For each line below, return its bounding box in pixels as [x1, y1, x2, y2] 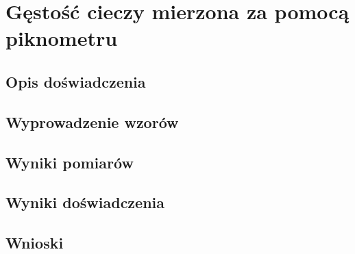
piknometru [5, 24, 118, 52]
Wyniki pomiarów [5, 151, 134, 173]
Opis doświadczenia [5, 71, 146, 92]
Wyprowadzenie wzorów [5, 111, 179, 132]
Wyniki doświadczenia [5, 192, 165, 213]
